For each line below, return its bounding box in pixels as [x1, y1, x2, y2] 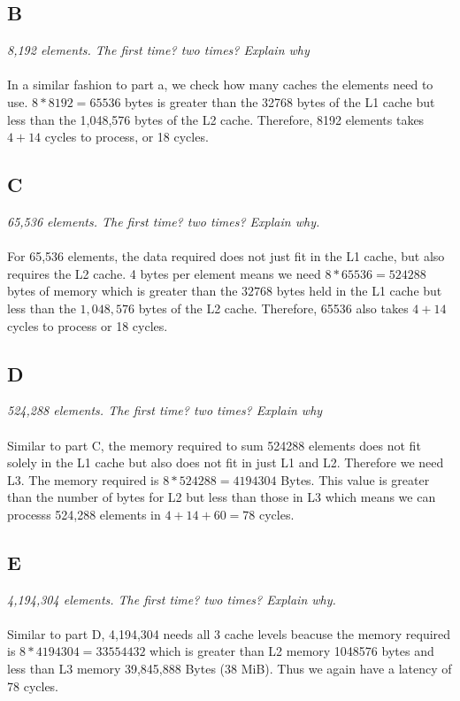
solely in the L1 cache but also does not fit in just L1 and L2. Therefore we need [7, 453, 444, 472]
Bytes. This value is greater [280, 470, 430, 489]
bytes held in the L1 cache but [276, 281, 442, 300]
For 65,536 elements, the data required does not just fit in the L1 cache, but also [7, 247, 445, 266]
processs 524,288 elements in [7, 505, 161, 523]
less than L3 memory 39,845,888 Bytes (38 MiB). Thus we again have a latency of [7, 659, 452, 678]
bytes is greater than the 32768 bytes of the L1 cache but [125, 92, 435, 111]
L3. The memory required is [7, 470, 159, 489]
